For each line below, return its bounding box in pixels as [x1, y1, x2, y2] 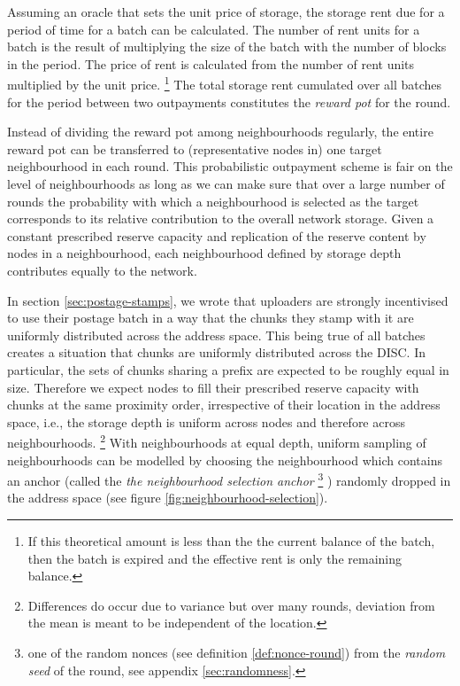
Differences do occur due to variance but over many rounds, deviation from [27, 596, 435, 614]
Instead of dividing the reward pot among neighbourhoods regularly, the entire [7, 122, 433, 141]
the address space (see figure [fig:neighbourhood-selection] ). [7, 488, 328, 507]
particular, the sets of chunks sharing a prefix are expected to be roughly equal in [7, 360, 449, 378]
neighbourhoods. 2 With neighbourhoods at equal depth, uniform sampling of [7, 431, 426, 451]
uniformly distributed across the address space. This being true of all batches [7, 325, 425, 344]
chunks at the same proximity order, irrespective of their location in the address [7, 395, 441, 414]
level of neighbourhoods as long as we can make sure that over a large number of [7, 175, 445, 192]
